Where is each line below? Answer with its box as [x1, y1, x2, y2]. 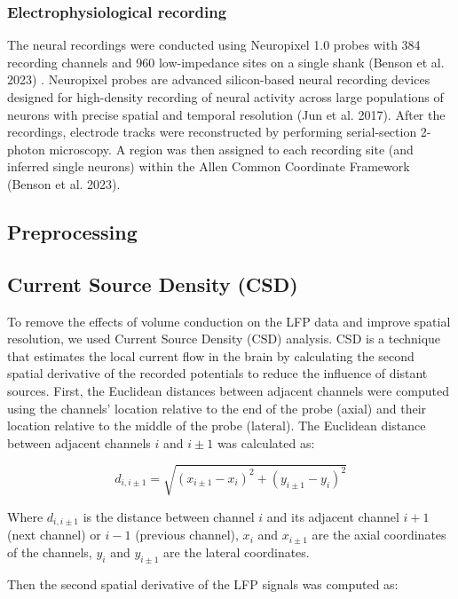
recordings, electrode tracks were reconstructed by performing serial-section [7, 122, 417, 141]
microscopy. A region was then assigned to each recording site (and [49, 139, 414, 158]
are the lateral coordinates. [163, 542, 310, 561]
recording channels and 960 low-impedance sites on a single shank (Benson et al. [7, 52, 445, 71]
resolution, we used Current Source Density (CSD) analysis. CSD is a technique [7, 329, 441, 348]
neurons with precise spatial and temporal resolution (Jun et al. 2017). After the [7, 105, 446, 123]
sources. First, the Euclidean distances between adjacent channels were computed [7, 381, 449, 399]
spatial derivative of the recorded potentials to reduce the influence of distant [7, 364, 428, 382]
